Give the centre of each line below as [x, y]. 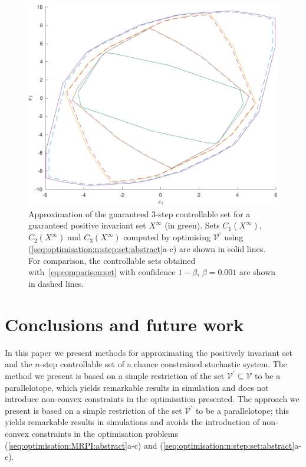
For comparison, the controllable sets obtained [112, 260]
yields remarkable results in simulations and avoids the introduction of [132, 422]
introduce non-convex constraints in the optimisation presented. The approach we [152, 399]
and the [19, 364]
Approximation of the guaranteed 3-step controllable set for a [139, 213]
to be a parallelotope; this [242, 410]
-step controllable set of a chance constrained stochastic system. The [163, 364]
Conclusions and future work [124, 324]
